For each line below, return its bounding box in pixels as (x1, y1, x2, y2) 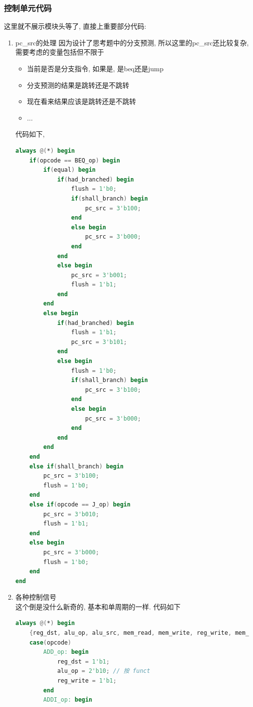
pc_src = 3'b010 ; (43, 510, 99, 518)
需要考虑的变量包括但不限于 (15, 47, 104, 57)
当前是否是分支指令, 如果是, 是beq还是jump (27, 63, 163, 73)
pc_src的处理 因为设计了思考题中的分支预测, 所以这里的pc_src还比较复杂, (15, 37, 249, 47)
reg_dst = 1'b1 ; (57, 658, 110, 665)
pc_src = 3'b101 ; (71, 338, 127, 345)
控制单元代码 (4, 1, 52, 14)
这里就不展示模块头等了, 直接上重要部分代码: (4, 21, 146, 31)
